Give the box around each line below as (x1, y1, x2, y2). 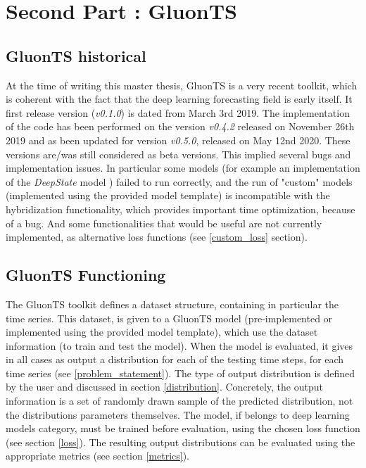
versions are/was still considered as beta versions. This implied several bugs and (6, 146, 351, 161)
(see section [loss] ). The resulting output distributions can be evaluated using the (6, 434, 355, 449)
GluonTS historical (6, 44, 146, 66)
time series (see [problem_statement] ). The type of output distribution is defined (6, 365, 355, 380)
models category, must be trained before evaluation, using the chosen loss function (6, 421, 360, 436)
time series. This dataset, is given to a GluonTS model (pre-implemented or (6, 310, 333, 325)
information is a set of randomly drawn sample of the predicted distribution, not (6, 393, 353, 408)
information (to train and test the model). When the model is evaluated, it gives (6, 338, 353, 353)
